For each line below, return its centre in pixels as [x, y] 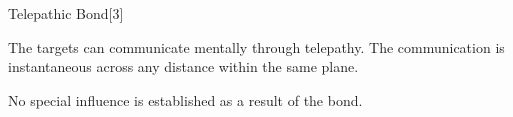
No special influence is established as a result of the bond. [185, 99]
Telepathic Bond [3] [66, 13]
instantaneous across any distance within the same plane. [183, 66]
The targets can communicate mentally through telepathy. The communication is [256, 46]
